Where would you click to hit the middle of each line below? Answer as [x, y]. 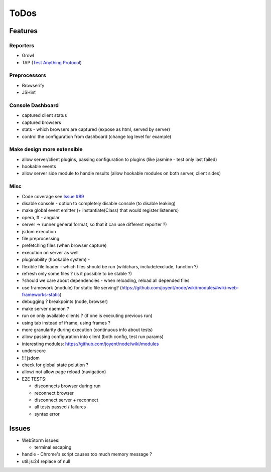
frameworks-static [41, 295]
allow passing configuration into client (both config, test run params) [93, 337]
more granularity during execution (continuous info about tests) [87, 330]
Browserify [33, 85]
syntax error [47, 414]
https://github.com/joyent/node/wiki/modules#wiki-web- [180, 287]
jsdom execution [39, 231]
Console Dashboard [34, 105]
